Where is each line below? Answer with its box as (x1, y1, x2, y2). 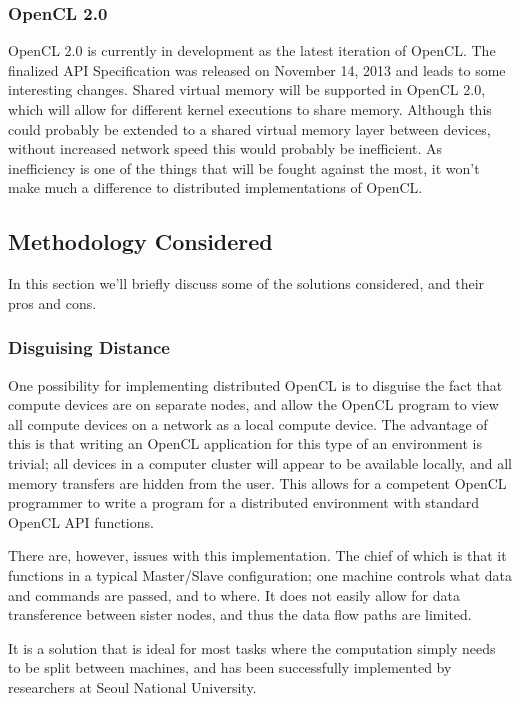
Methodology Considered (8, 226, 273, 257)
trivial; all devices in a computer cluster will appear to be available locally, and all (8, 452, 512, 473)
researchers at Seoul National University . (8, 676, 257, 697)
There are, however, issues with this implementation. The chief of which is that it (8, 545, 507, 566)
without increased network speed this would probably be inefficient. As (8, 138, 443, 159)
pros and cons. (8, 292, 97, 313)
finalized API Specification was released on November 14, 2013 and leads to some (8, 59, 506, 80)
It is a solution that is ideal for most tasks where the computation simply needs (8, 637, 496, 658)
